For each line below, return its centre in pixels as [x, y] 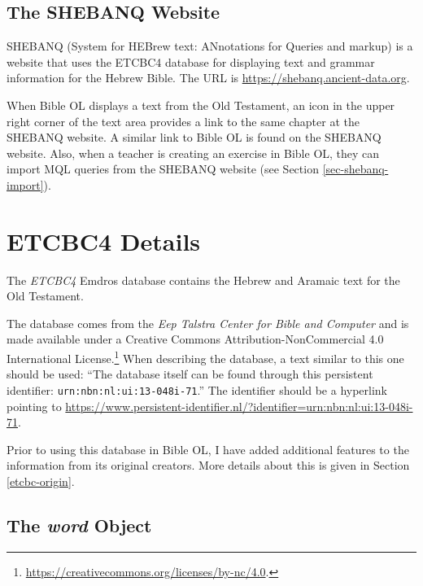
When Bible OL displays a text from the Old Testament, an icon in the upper [201, 105]
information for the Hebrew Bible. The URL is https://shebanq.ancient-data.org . [208, 78]
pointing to [34, 406]
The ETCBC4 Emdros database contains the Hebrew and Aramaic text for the [203, 280]
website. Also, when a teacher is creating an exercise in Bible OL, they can [193, 153]
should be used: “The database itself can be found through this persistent [190, 374]
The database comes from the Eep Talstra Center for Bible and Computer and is [208, 323]
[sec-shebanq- [355, 169]
